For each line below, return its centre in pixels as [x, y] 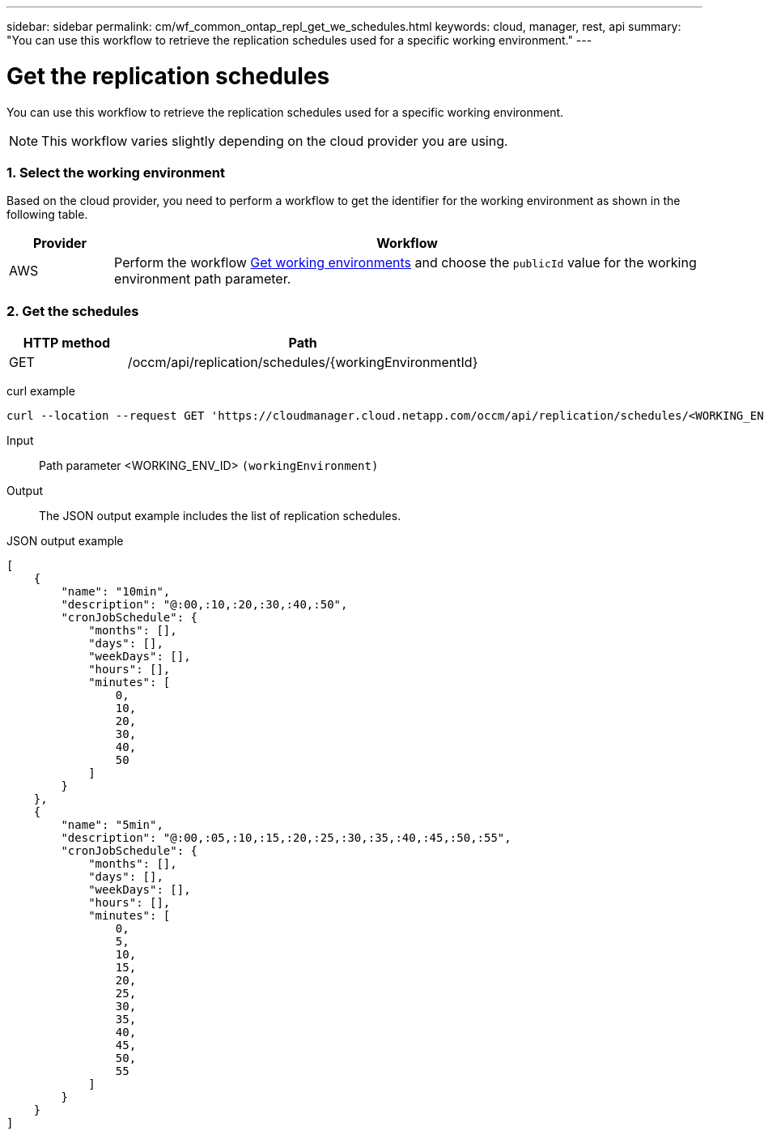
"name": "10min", [116, 591]
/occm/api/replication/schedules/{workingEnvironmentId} [303, 362]
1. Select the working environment [116, 172]
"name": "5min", [112, 825]
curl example [41, 391]
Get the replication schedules [168, 76]
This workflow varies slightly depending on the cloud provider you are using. [275, 141]
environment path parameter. [203, 279]
